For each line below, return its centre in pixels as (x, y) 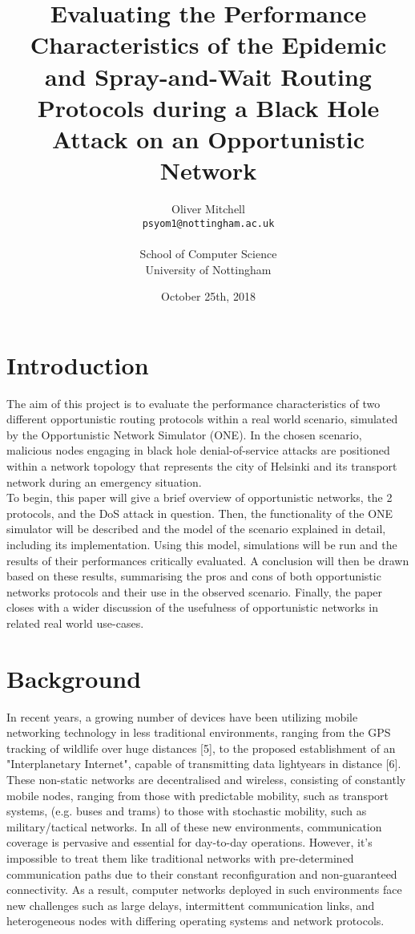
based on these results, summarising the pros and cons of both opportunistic (194, 576)
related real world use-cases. (75, 623)
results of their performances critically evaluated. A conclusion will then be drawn (208, 560)
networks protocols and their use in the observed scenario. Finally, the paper (195, 591)
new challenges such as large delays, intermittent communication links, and (191, 905)
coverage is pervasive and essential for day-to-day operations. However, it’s (189, 842)
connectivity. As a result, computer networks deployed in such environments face (204, 890)
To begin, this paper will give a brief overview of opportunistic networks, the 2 (199, 497)
